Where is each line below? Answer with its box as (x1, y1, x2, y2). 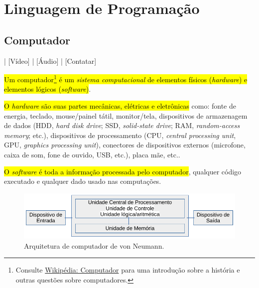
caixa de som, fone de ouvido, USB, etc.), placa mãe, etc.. (4, 149, 180, 159)
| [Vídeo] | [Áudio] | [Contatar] (4, 55, 97, 66)
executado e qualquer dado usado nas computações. (4, 176, 161, 186)
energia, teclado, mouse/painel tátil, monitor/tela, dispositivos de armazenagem (4, 110, 248, 121)
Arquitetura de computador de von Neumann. (24, 240, 164, 251)
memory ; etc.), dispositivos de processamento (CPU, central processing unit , (4, 130, 236, 140)
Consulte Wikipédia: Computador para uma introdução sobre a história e (15, 265, 240, 275)
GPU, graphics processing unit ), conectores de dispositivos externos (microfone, (4, 140, 246, 150)
